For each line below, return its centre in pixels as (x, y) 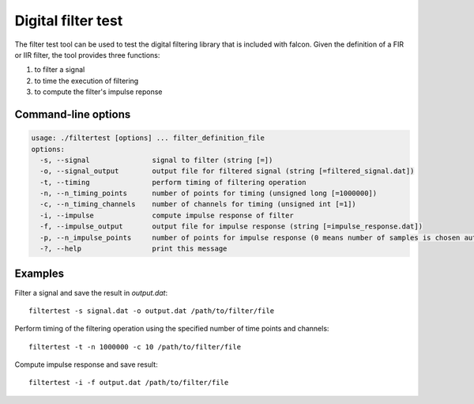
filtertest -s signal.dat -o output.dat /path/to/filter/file (152, 311)
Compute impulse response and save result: (86, 364)
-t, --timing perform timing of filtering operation (173, 182)
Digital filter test (69, 21)
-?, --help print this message (134, 249)
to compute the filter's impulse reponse (98, 92)
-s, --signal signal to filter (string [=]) (156, 160)
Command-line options (73, 114)
